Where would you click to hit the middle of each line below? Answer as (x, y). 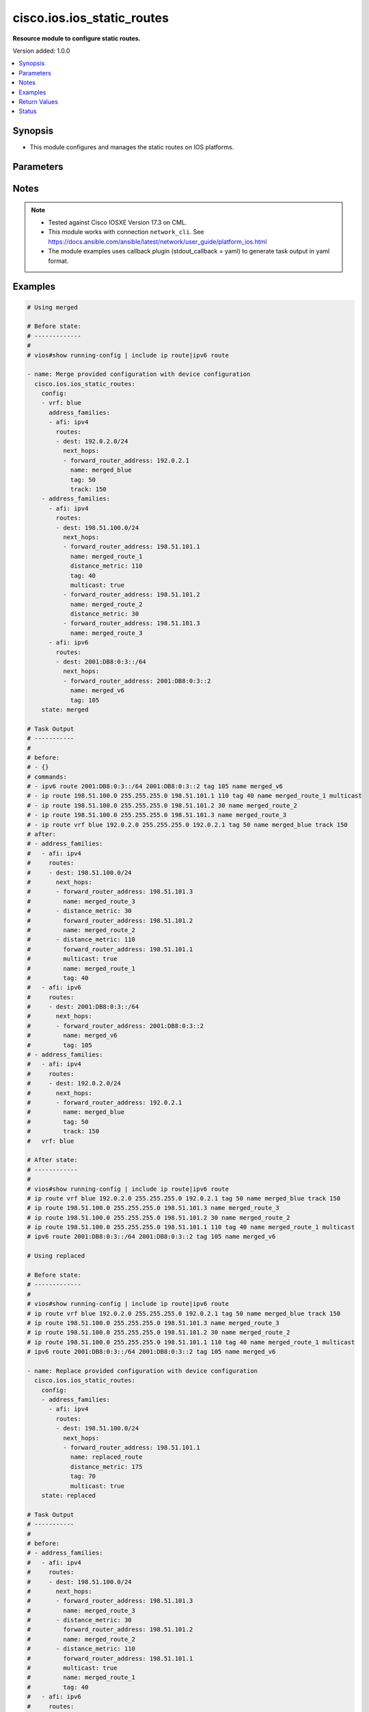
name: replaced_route (106, 1457)
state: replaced (68, 1495)
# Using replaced (56, 1256)
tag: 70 (83, 1476)
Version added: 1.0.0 (41, 51)
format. (58, 261)
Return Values (38, 101)
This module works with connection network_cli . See (126, 232)
